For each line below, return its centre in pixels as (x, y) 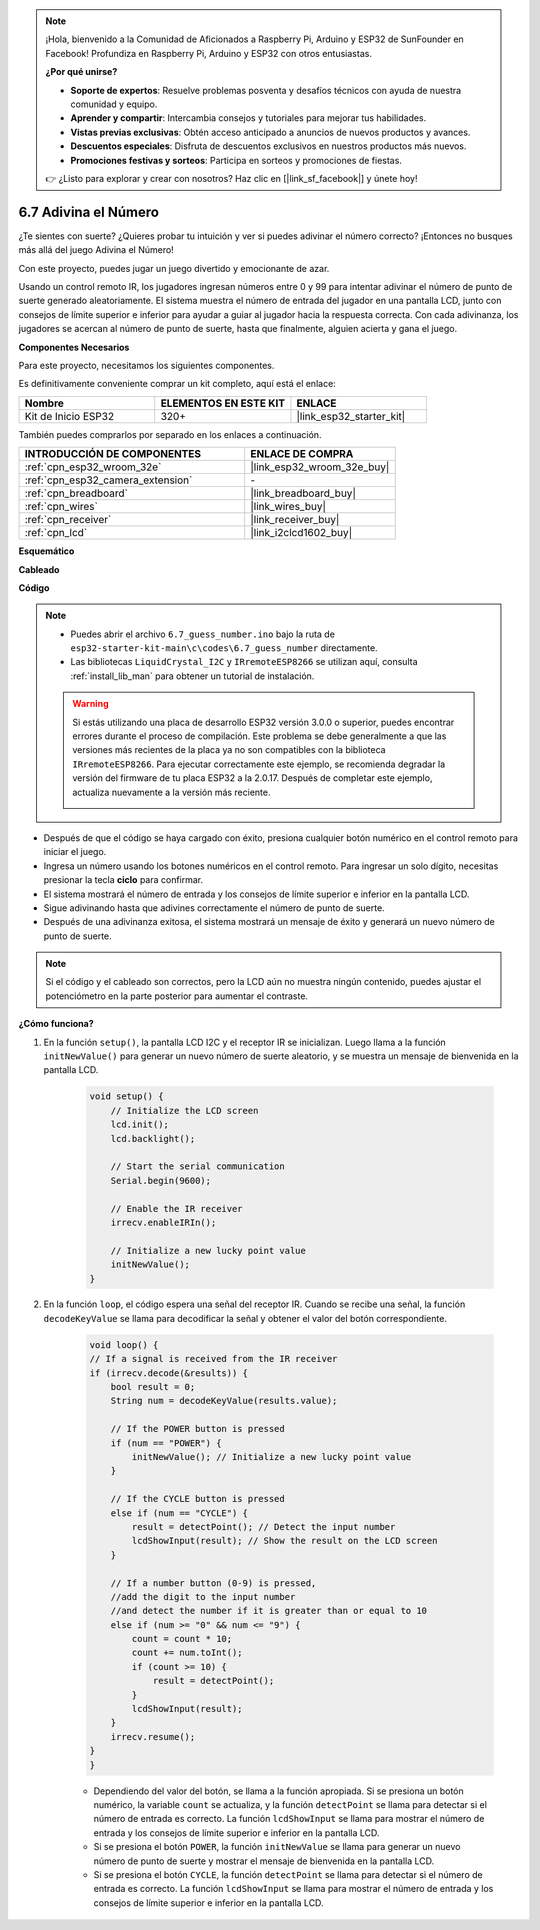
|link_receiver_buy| (295, 520)
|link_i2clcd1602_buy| (301, 533)
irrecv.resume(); (153, 1736)
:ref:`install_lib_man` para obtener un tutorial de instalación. (192, 676)
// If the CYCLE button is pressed (197, 1499)
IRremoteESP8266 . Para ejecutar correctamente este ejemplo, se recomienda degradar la (259, 764)
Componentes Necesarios (74, 347)
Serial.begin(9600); (161, 1180)
